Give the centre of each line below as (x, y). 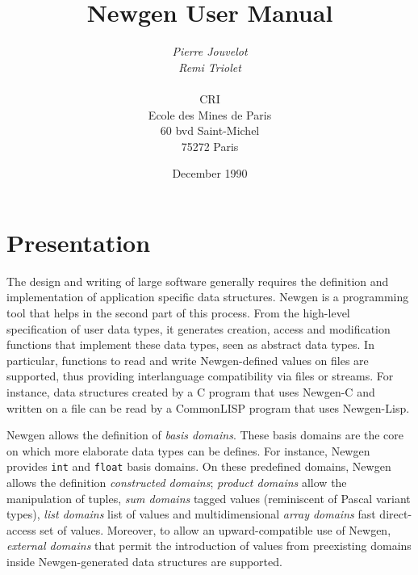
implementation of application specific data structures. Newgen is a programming (208, 297)
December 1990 (210, 173)
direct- (396, 514)
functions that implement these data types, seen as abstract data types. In (190, 344)
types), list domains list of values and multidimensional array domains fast (191, 514)
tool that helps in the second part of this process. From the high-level (178, 313)
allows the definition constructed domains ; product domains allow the (177, 482)
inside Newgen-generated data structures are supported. (144, 561)
